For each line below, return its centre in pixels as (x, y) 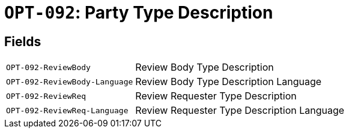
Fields (23, 41)
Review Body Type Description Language (229, 82)
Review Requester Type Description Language (240, 111)
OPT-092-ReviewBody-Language (70, 81)
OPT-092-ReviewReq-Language (67, 110)
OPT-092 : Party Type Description (139, 13)
